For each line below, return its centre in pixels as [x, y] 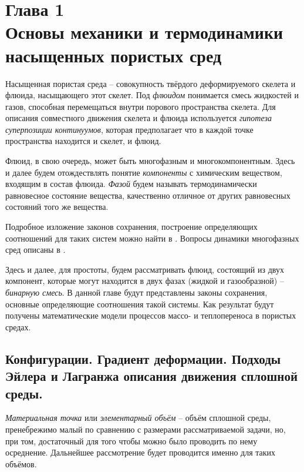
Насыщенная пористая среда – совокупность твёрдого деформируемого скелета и [151, 83]
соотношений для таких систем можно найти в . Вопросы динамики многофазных [152, 238]
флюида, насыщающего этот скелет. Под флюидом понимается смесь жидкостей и [152, 95]
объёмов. [21, 463]
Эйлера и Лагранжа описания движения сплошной [151, 376]
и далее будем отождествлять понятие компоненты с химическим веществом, [144, 172]
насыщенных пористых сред [114, 55]
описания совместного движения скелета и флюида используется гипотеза [139, 118]
